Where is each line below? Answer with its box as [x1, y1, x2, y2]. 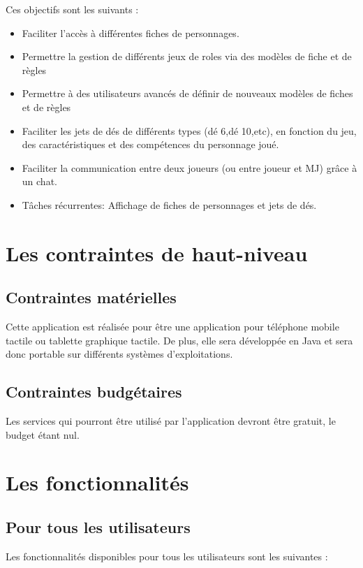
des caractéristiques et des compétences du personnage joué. [22, 137, 279, 152]
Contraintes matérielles [6, 286, 177, 308]
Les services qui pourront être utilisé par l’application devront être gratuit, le [6, 414, 336, 428]
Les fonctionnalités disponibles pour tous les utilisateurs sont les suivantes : [6, 548, 328, 563]
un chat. [22, 174, 57, 189]
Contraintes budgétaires [6, 381, 182, 402]
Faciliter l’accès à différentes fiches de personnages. [22, 25, 239, 40]
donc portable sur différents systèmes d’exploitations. [6, 347, 233, 361]
